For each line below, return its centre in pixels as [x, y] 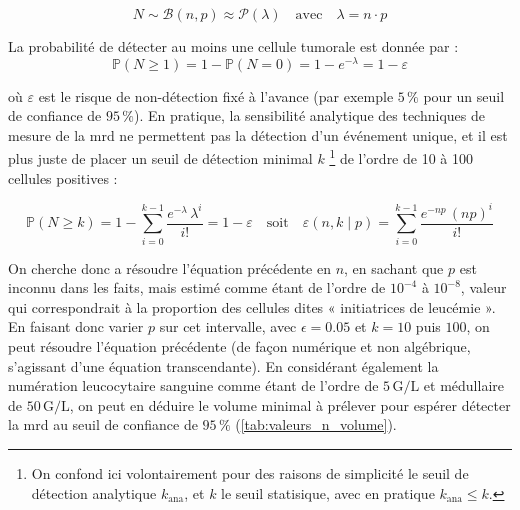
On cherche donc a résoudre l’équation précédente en [169, 267]
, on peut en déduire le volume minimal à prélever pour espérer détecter [290, 404]
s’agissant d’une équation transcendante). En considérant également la [223, 365]
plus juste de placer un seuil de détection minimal [160, 158]
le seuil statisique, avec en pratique [328, 492]
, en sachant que [394, 267]
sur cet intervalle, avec [228, 326]
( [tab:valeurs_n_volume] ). [316, 424]
